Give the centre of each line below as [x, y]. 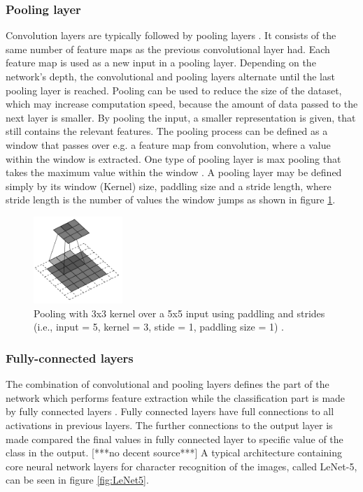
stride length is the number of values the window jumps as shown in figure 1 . [171, 200]
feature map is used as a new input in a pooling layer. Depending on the [161, 63]
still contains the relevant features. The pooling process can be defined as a [167, 131]
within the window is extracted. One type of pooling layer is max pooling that [173, 158]
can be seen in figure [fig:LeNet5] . [77, 480]
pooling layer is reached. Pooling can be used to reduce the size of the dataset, [174, 90]
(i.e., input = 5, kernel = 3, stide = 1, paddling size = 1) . [159, 327]
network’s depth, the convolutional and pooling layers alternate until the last [170, 76]
